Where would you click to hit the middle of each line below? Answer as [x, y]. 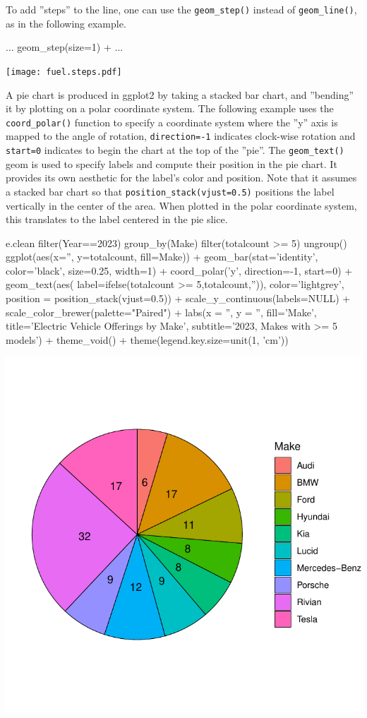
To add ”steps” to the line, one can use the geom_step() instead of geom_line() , [181, 9]
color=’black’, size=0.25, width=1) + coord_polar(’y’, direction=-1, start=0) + [179, 270]
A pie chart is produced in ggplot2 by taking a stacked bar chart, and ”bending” [180, 94]
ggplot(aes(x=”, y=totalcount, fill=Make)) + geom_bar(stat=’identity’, [162, 257]
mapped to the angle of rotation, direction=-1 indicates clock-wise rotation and [181, 136]
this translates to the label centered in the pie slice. [117, 219]
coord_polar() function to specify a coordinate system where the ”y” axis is [172, 122]
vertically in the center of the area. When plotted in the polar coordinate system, [181, 205]
